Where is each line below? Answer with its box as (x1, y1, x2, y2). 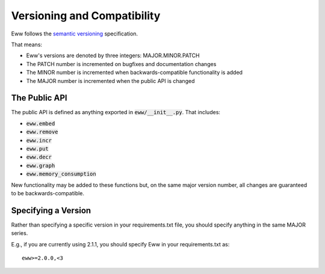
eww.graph (26, 162, 55, 169)
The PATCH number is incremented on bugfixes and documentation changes (26, 60, 217, 67)
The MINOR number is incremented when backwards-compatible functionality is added (26, 69, 243, 76)
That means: (11, 41, 42, 48)
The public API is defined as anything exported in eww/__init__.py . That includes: (11, 109, 221, 116)
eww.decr (26, 154, 52, 160)
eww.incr (26, 137, 52, 144)
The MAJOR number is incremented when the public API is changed (26, 77, 195, 84)
